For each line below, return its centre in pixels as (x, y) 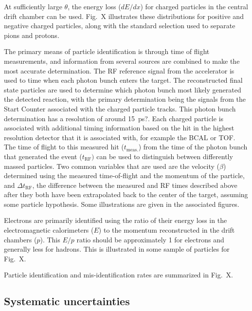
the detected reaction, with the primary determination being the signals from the (125, 99)
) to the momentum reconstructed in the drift (167, 230)
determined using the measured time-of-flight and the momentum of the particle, (124, 175)
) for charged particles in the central (194, 6)
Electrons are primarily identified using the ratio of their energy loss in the (116, 220)
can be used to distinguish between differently (165, 156)
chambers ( (20, 239)
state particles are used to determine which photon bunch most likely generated (123, 89)
